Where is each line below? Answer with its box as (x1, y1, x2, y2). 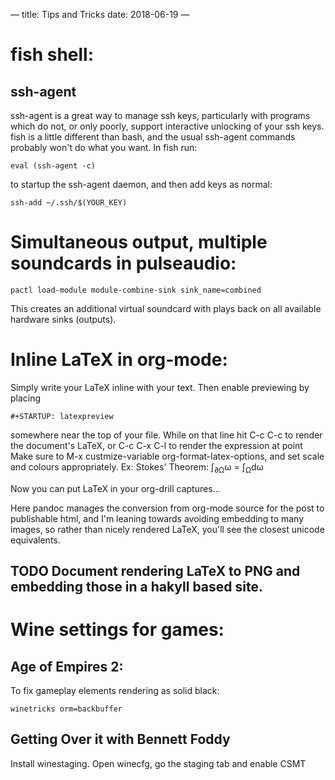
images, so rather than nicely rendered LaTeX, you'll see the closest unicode (10, 523, 325, 535)
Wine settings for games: (10, 619, 225, 641)
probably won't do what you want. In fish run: (10, 142, 198, 153)
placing (10, 392, 42, 404)
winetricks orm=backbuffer (10, 704, 123, 714)
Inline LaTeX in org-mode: (10, 349, 228, 371)
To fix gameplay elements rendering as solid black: (10, 685, 220, 697)
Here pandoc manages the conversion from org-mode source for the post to (10, 502, 325, 514)
